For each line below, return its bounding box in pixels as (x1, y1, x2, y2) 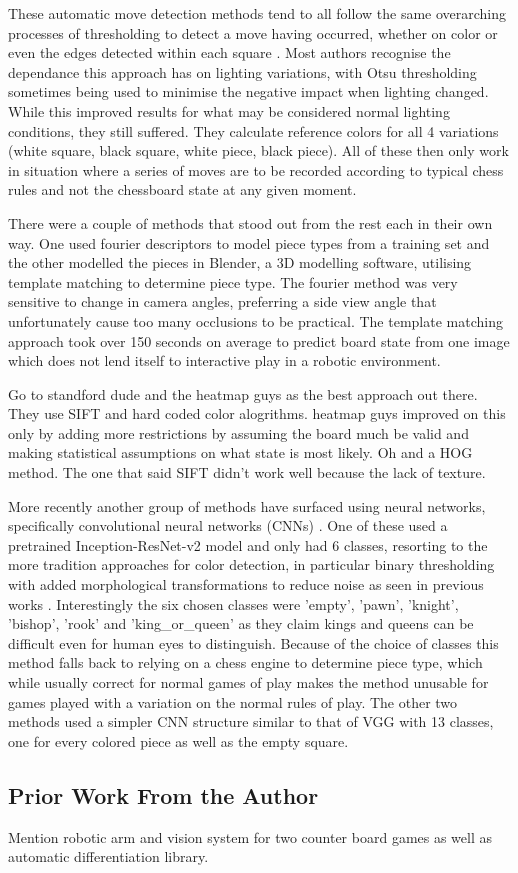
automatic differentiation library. (8, 846, 209, 867)
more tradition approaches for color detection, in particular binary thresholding (8, 554, 495, 575)
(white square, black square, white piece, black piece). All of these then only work (8, 140, 509, 161)
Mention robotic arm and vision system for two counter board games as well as (8, 826, 493, 847)
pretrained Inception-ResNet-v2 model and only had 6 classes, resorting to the (8, 534, 488, 555)
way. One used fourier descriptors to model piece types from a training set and (8, 232, 490, 253)
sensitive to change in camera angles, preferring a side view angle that (8, 291, 437, 312)
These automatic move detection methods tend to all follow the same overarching (8, 3, 507, 23)
